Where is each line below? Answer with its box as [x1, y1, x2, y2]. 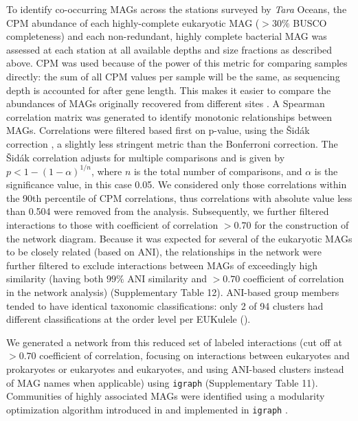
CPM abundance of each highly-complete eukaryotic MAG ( [6, 15, 260, 30]
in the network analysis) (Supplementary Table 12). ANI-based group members [6, 284, 339, 299]
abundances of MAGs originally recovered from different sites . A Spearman [6, 96, 325, 111]
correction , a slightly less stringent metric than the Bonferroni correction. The [6, 136, 338, 150]
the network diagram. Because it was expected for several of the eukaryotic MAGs [6, 231, 353, 245]
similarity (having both [6, 271, 104, 286]
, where [91, 163, 122, 178]
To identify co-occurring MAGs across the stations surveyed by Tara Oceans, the [6, 2, 347, 16]
